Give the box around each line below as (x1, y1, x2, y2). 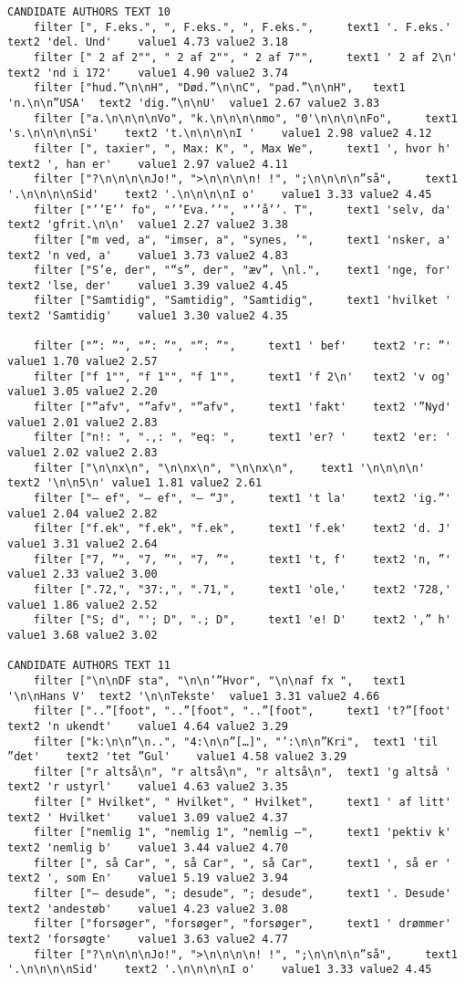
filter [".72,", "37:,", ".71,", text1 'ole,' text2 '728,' (33, 582, 451, 596)
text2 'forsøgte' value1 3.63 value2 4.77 (7, 933, 288, 946)
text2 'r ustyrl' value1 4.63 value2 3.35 (7, 780, 288, 794)
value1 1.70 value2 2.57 (7, 355, 158, 369)
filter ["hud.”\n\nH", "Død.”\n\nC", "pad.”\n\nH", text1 (33, 81, 406, 95)
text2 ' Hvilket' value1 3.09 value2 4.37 (7, 810, 288, 824)
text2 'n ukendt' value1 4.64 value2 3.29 (7, 719, 288, 733)
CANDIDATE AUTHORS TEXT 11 (7, 659, 170, 673)
